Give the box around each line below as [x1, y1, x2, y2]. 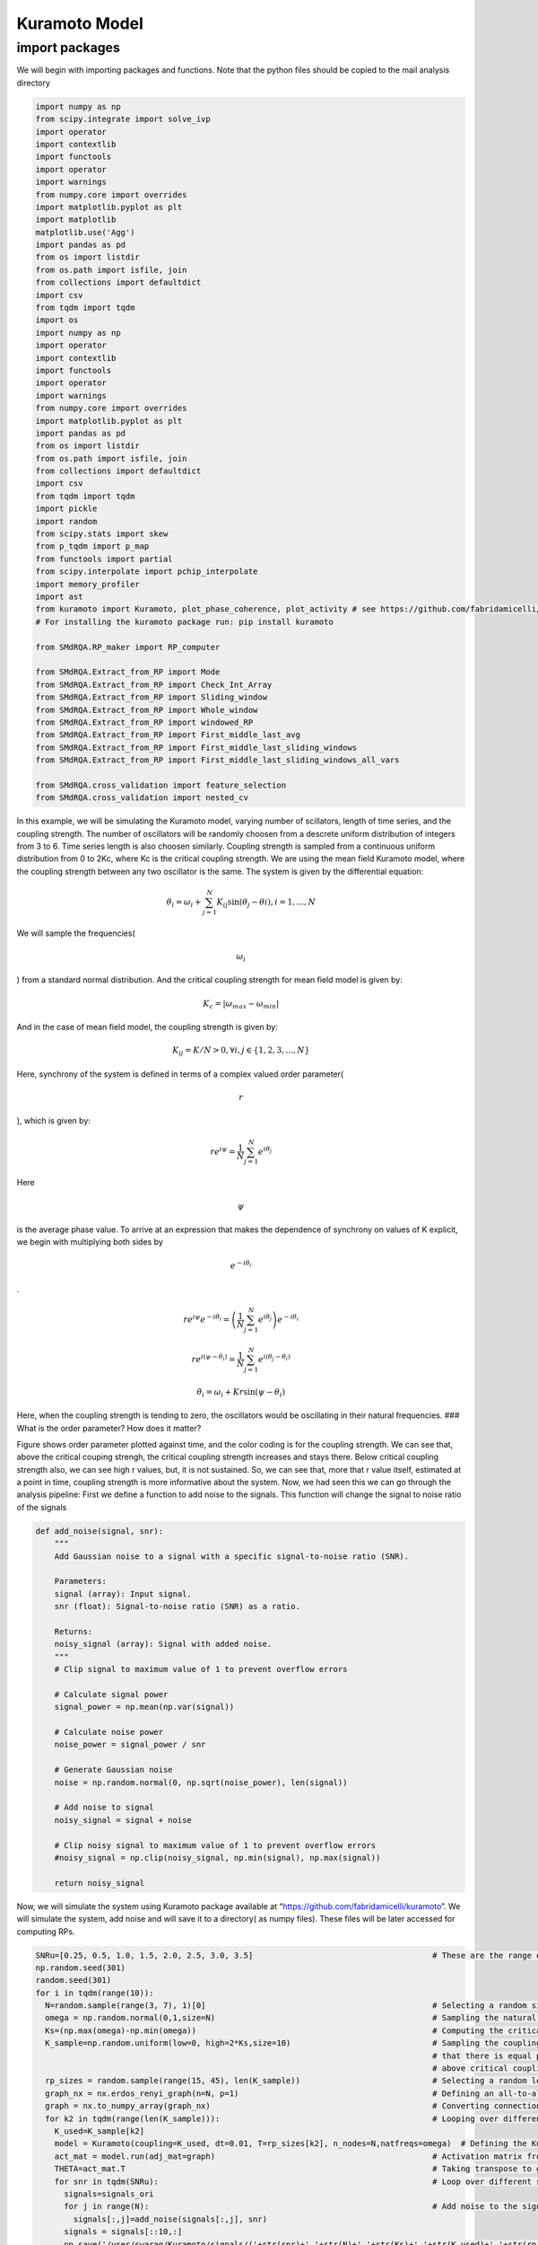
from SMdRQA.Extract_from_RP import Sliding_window [35, 692, 268, 702]
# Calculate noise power [54, 1727, 164, 1738]
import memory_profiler [35, 579, 141, 589]
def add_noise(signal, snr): [35, 1526, 164, 1536]
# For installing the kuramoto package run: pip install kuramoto [35, 616, 334, 627]
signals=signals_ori [64, 2188, 154, 2199]
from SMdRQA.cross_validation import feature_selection [35, 779, 287, 790]
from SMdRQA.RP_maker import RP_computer [35, 642, 221, 652]
